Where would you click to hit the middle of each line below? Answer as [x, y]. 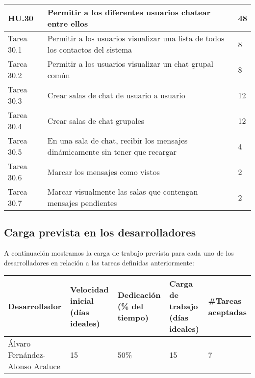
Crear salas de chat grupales [96, 120]
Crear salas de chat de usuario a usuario [116, 95]
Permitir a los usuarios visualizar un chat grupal [130, 64]
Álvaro [19, 344]
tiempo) [133, 318]
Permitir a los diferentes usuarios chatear [129, 12]
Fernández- [27, 355]
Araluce [47, 366]
